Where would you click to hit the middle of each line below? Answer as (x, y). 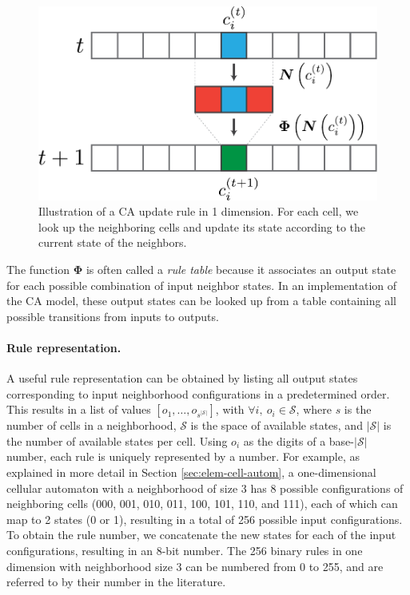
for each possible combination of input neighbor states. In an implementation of (202, 285)
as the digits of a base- (299, 440)
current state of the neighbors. (113, 242)
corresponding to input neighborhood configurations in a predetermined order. (198, 393)
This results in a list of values (79, 409)
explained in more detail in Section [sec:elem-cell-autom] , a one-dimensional (191, 472)
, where (314, 409)
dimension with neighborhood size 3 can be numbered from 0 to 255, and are (195, 566)
